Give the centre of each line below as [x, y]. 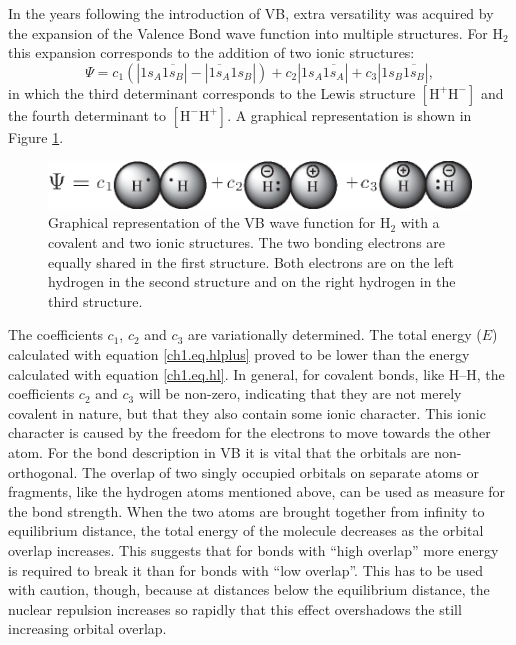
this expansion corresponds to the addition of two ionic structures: [211, 52]
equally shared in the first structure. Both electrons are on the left [251, 261]
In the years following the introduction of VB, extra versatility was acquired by [251, 13]
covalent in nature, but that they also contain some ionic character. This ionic [247, 412]
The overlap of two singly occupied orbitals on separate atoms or [280, 471]
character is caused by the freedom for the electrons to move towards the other [249, 432]
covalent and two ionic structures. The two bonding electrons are [247, 242]
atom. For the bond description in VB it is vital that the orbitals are [219, 452]
